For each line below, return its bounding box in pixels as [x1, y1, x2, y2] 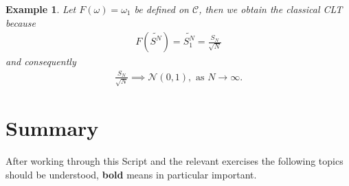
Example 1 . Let [5, 2, 76, 16]
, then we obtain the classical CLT [199, 2, 343, 16]
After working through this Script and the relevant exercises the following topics [5, 154, 344, 168]
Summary [5, 114, 99, 142]
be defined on [134, 2, 189, 16]
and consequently [5, 54, 76, 69]
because [5, 15, 36, 30]
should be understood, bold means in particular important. [5, 167, 257, 181]
